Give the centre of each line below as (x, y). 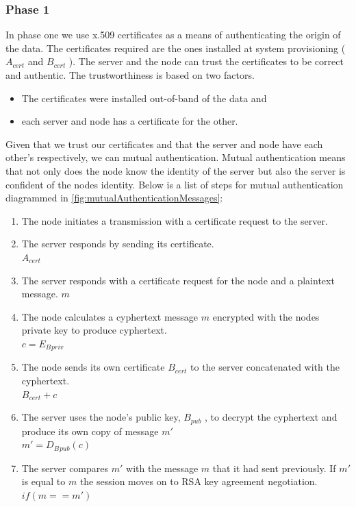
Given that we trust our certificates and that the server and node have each (164, 144)
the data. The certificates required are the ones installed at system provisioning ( (176, 48)
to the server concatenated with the (265, 367)
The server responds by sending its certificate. (118, 244)
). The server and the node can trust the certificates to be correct (206, 61)
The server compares (65, 468)
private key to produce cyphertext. (94, 330)
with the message (162, 468)
